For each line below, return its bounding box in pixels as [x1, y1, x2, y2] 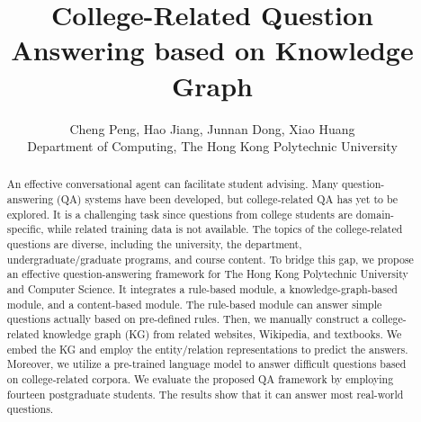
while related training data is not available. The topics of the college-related [47, 221, 403, 237]
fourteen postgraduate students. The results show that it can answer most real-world [6, 386, 404, 401]
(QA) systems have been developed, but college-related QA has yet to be [57, 192, 399, 207]
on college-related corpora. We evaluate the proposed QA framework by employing [6, 372, 394, 387]
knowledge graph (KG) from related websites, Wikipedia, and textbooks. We [42, 327, 402, 342]
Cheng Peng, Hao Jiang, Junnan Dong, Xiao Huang [69, 119, 355, 138]
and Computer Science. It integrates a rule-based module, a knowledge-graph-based [6, 282, 398, 297]
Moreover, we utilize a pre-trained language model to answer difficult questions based [6, 356, 407, 372]
